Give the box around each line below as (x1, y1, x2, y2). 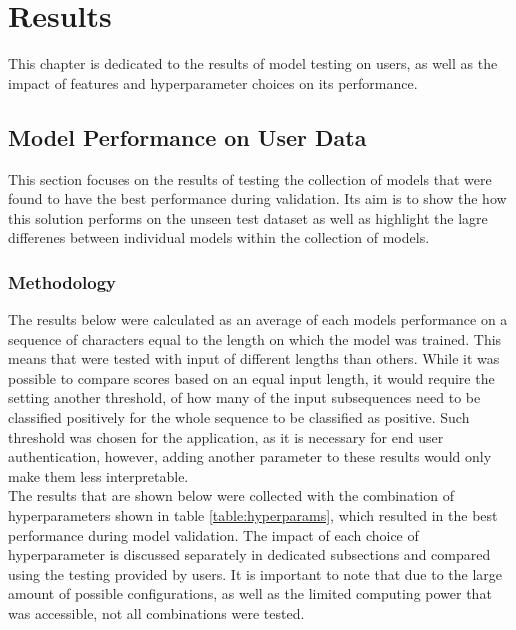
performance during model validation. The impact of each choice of (8, 524, 419, 545)
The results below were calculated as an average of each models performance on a (8, 309, 508, 330)
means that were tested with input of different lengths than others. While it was (8, 348, 500, 369)
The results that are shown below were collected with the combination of (8, 485, 454, 506)
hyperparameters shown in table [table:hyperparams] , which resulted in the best (8, 505, 498, 526)
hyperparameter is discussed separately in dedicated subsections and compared (8, 544, 491, 565)
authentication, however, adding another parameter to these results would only (8, 446, 492, 467)
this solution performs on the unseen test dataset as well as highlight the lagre (8, 207, 488, 228)
